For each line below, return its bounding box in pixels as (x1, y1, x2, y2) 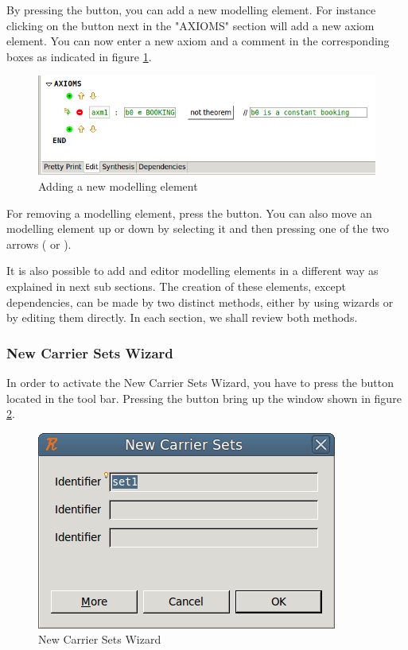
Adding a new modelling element (38, 177, 198, 194)
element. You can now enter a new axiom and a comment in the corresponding (6, 33, 390, 49)
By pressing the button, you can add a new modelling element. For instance (6, 2, 376, 17)
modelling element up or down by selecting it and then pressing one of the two (6, 220, 389, 237)
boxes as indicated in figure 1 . (6, 48, 152, 64)
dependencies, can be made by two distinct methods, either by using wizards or (6, 293, 394, 310)
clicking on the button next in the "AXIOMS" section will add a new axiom (6, 17, 375, 33)
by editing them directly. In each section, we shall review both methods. (6, 309, 358, 326)
